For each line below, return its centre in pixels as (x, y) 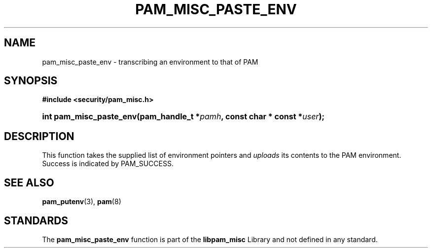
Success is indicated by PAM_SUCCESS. (108, 164)
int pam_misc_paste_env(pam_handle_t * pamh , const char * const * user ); (183, 117)
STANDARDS (36, 220)
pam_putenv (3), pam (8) (82, 202)
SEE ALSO (29, 182)
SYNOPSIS (31, 81)
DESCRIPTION (39, 136)
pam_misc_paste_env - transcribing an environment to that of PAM (150, 62)
